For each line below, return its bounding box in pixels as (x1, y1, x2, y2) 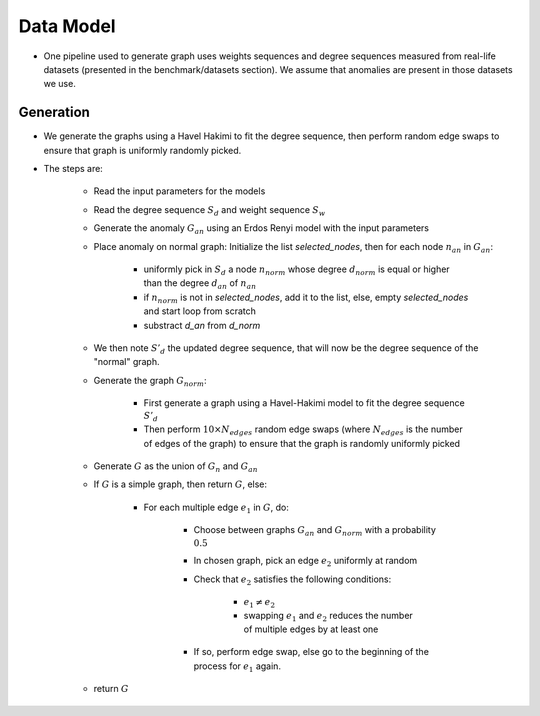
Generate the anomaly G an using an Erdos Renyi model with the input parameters (93, 222, 430, 236)
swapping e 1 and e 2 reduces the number (243, 609, 414, 624)
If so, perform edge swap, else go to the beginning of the (193, 646, 430, 658)
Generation (18, 104, 90, 121)
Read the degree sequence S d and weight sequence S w (93, 203, 326, 218)
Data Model (18, 15, 116, 37)
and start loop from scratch (143, 305, 257, 317)
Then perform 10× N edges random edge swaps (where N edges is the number (143, 423, 464, 438)
